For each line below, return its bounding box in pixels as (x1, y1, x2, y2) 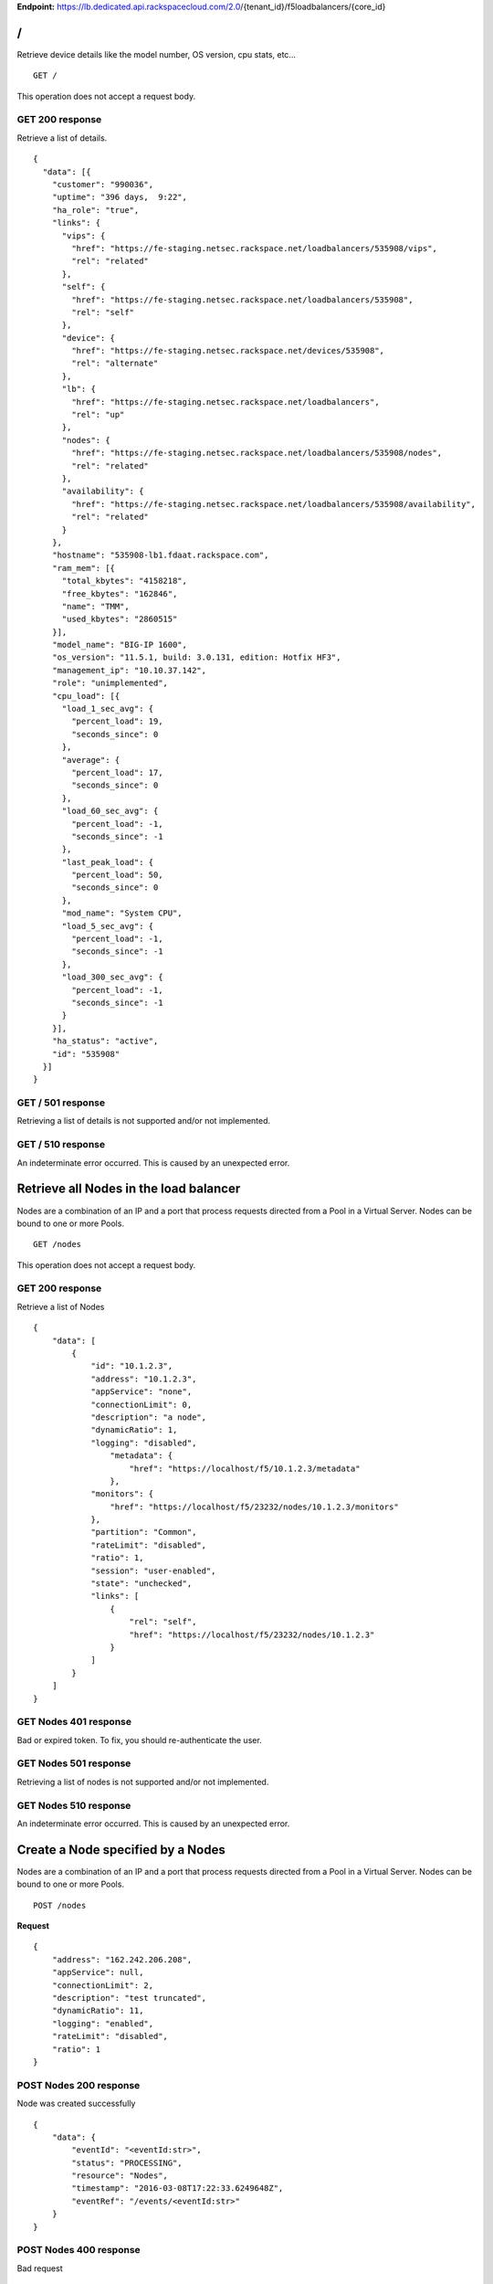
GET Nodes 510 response (16, 1799, 131, 1812)
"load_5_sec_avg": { (61, 921, 154, 931)
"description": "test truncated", (51, 1993, 207, 2004)
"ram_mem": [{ (51, 563, 116, 573)
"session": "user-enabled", (90, 1565, 216, 1576)
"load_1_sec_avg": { (61, 703, 154, 714)
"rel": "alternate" (71, 358, 159, 369)
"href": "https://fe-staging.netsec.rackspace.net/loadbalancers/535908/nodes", (71, 448, 443, 459)
